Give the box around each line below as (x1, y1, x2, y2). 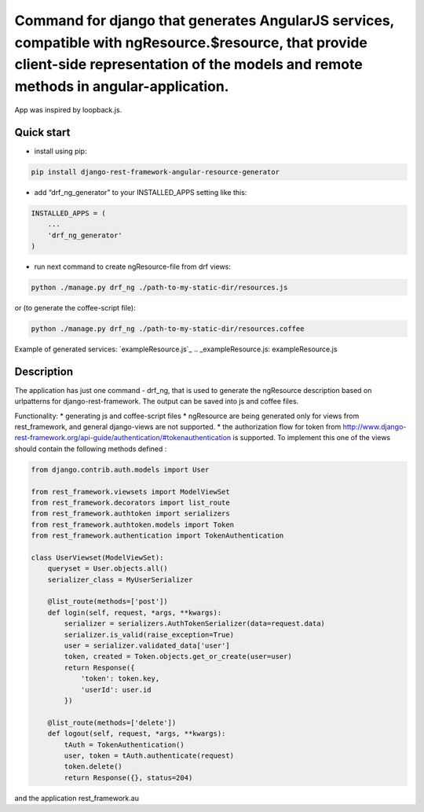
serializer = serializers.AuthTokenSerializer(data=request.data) (64, 619, 326, 628)
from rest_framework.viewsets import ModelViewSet (31, 487, 231, 496)
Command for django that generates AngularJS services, (14, 12, 395, 29)
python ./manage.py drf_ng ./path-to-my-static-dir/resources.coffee (31, 324, 305, 333)
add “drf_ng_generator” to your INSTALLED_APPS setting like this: (34, 187, 247, 197)
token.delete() (64, 762, 123, 771)
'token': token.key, (80, 674, 160, 683)
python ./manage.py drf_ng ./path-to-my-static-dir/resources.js (31, 283, 288, 292)
